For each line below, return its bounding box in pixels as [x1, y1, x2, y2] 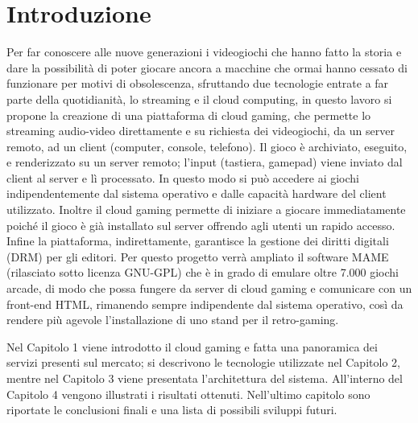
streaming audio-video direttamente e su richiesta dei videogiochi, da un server [6, 122, 395, 139]
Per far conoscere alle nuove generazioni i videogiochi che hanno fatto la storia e [6, 43, 402, 60]
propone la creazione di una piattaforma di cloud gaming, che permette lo [6, 106, 371, 123]
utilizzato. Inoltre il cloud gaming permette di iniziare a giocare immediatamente [6, 201, 406, 218]
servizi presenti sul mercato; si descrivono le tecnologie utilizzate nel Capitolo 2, [6, 354, 400, 371]
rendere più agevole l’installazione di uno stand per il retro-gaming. [6, 311, 339, 328]
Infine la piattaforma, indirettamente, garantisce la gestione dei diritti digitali [6, 232, 389, 249]
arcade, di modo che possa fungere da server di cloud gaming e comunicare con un [6, 280, 412, 297]
